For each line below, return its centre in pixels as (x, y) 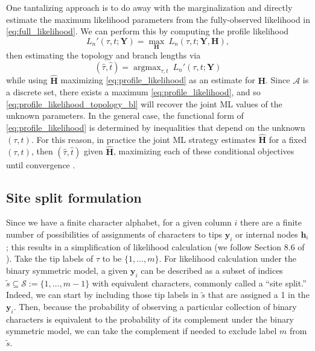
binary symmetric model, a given (67, 270)
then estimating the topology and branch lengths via (103, 55)
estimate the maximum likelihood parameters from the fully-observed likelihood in (158, 19)
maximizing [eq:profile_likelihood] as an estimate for (158, 80)
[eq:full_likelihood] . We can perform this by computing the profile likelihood (148, 31)
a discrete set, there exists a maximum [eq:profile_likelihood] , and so (133, 92)
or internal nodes (267, 234)
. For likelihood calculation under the (227, 258)
